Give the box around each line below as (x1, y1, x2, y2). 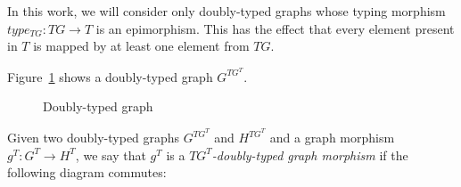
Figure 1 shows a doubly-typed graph (7, 67, 213, 85)
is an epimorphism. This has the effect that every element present (95, 19, 455, 37)
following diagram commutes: (7, 163, 167, 182)
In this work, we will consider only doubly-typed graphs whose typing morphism (7, 2, 446, 20)
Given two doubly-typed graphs (7, 128, 180, 147)
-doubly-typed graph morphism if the (211, 145, 408, 164)
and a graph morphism (269, 128, 395, 147)
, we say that (75, 145, 146, 164)
